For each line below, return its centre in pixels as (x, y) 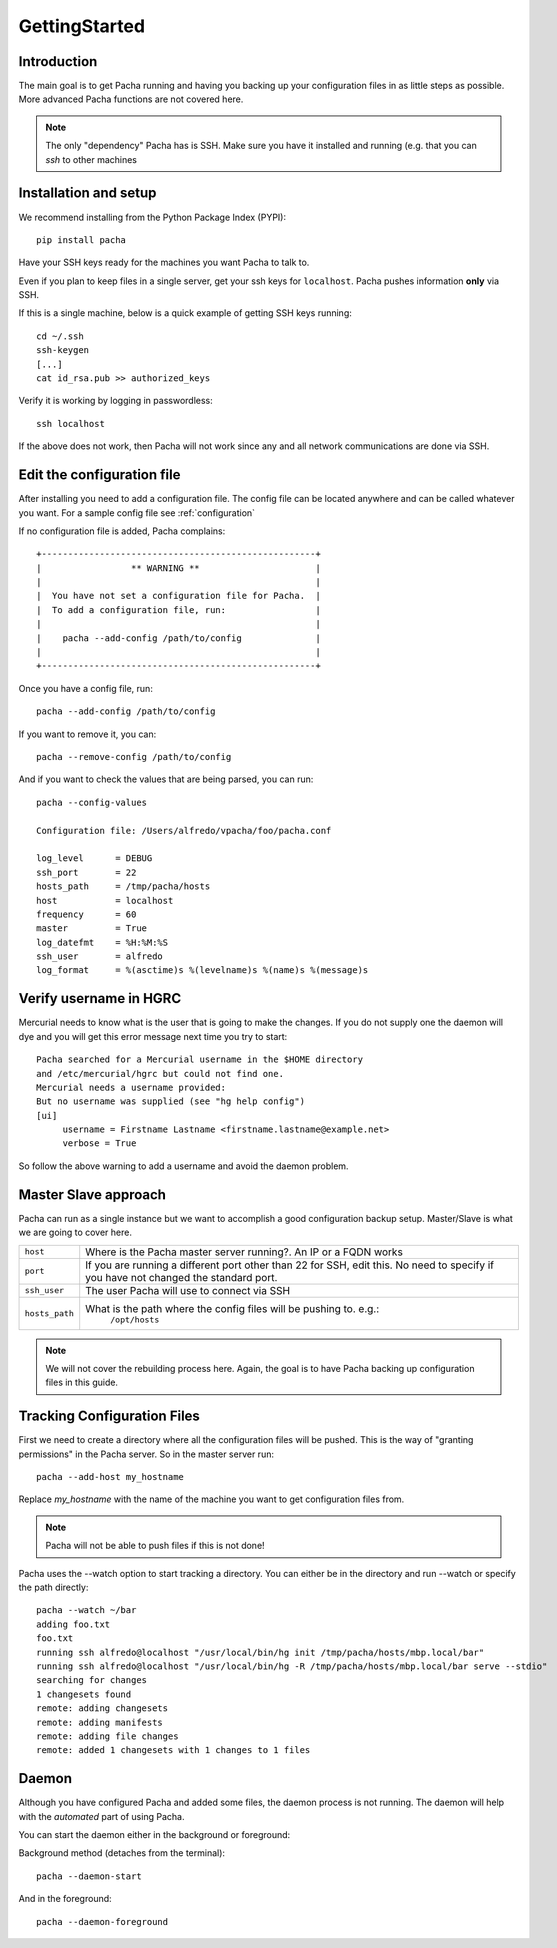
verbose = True (99, 1143)
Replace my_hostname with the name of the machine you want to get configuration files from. (211, 1499)
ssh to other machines (91, 159)
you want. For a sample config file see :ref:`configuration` (136, 512)
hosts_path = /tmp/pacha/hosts (123, 886)
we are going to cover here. (75, 1232)
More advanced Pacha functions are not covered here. (131, 99)
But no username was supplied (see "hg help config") (170, 1101)
